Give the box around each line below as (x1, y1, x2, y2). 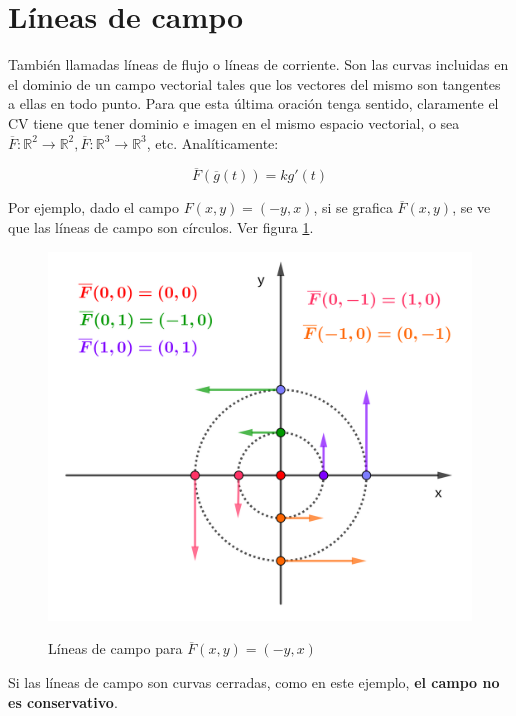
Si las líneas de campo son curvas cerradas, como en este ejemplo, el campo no (8, 672, 500, 693)
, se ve (452, 197, 491, 218)
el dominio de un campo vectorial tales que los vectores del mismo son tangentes (8, 73, 501, 94)
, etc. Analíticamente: (146, 132, 279, 153)
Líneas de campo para (48, 638, 183, 659)
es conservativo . (8, 691, 118, 712)
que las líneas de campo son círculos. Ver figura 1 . (8, 216, 314, 237)
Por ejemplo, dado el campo (8, 197, 179, 218)
